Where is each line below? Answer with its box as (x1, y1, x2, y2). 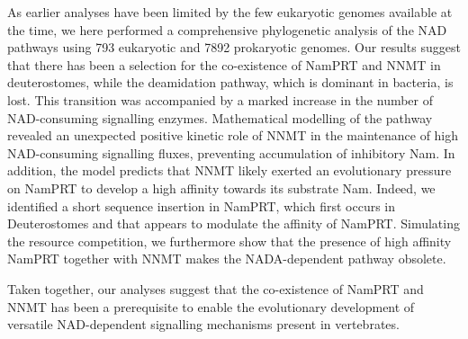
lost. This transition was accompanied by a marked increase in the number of (7, 90, 434, 109)
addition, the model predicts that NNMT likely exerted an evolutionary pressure (7, 161, 452, 180)
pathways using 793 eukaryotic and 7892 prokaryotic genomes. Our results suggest (7, 38, 461, 57)
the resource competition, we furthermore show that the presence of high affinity (7, 231, 452, 250)
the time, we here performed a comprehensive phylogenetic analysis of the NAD (7, 20, 447, 39)
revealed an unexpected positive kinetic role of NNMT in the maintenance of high (7, 126, 459, 145)
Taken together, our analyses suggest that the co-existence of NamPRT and (7, 279, 424, 298)
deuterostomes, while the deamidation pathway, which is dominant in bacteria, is (7, 73, 454, 92)
